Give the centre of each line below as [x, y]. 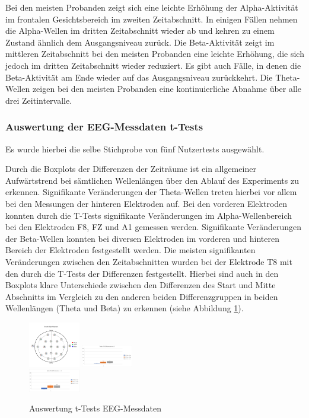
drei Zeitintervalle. [39, 100]
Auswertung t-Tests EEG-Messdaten [95, 408]
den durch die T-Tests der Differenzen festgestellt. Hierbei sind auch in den [142, 273]
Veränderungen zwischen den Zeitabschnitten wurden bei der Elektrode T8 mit [149, 261]
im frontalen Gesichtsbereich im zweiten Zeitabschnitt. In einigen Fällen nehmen [152, 19]
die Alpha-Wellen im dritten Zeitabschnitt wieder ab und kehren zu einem [140, 31]
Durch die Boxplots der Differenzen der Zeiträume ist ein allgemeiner [131, 169]
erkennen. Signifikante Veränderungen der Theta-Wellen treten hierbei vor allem [151, 192]
